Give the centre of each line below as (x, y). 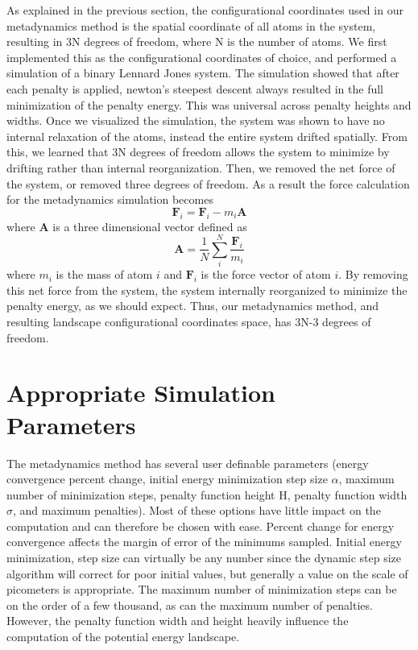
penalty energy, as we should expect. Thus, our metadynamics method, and (192, 306)
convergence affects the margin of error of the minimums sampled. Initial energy (204, 542)
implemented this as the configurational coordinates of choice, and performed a (202, 57)
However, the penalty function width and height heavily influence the (178, 621)
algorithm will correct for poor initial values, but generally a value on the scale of (207, 573)
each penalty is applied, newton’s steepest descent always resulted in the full (195, 88)
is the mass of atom (104, 274)
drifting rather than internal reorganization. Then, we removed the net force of (201, 167)
